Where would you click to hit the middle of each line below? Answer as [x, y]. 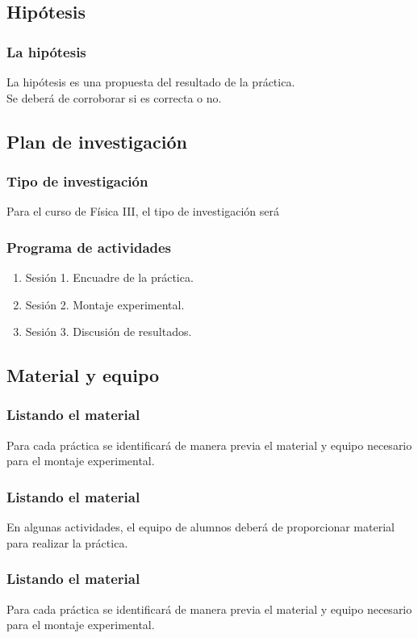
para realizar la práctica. [67, 542]
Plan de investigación [97, 141]
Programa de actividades [89, 247]
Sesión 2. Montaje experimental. [105, 304]
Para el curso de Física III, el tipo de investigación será [143, 211]
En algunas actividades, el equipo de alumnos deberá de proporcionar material [201, 527]
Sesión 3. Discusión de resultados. [109, 332]
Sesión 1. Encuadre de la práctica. [109, 277]
